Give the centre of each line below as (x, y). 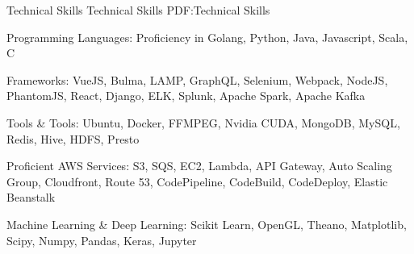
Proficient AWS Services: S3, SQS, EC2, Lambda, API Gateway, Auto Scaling (199, 166)
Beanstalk (31, 197)
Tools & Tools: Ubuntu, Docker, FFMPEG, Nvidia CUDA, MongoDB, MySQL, (203, 122)
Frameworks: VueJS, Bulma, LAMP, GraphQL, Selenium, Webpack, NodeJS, (197, 79)
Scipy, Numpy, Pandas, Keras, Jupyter (102, 240)
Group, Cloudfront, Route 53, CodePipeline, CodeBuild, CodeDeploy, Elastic (197, 181)
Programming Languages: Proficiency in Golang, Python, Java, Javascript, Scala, (207, 37)
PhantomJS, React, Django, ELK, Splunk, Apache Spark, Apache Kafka (186, 96)
